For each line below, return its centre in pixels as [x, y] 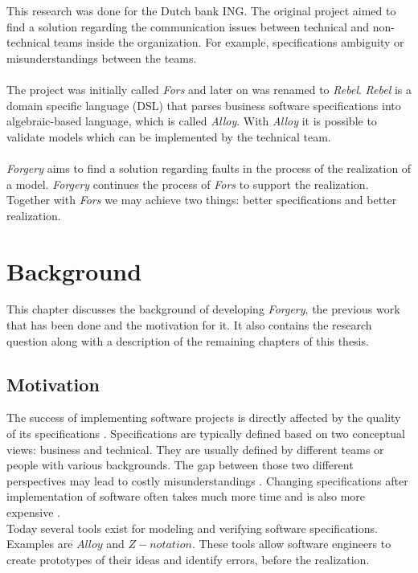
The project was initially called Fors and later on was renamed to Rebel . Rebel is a [209, 89]
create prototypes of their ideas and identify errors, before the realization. [188, 559]
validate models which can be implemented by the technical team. [169, 136]
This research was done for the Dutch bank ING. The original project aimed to [201, 10]
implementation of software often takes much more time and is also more [186, 496]
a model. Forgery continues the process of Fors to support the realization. [188, 184]
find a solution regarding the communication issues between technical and [188, 26]
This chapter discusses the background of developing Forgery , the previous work [203, 309]
